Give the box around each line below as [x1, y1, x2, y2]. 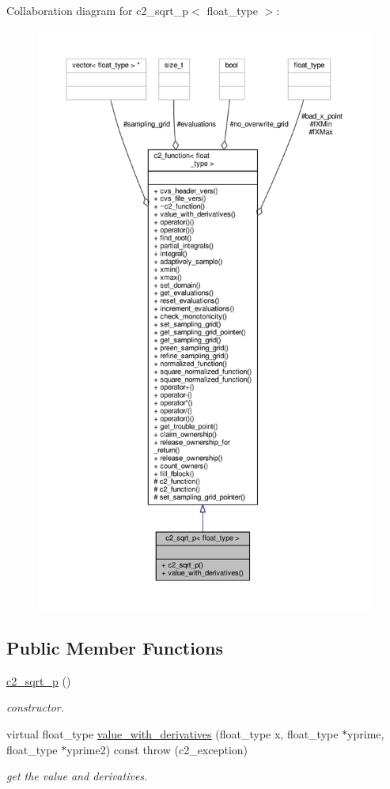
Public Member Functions [6, 635, 223, 659]
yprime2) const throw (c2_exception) [66, 741, 248, 757]
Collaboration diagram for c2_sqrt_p [6, 2, 189, 18]
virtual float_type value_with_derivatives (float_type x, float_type [6, 725, 339, 742]
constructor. [6, 699, 64, 715]
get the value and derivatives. [6, 768, 148, 784]
